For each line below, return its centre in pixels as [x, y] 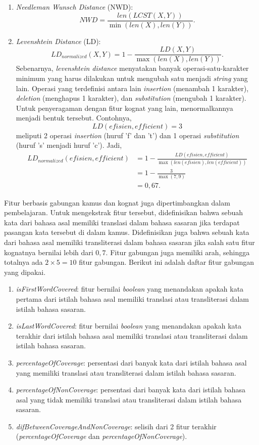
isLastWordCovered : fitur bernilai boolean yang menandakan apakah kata [128, 326]
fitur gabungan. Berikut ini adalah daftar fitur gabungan [167, 262]
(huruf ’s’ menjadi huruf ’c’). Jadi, [69, 145]
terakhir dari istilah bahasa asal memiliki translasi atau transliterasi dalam [132, 335]
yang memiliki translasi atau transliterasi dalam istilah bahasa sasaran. [126, 372]
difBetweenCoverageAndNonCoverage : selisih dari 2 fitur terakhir [116, 426]
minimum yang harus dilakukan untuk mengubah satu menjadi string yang [132, 78]
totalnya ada [23, 262]
